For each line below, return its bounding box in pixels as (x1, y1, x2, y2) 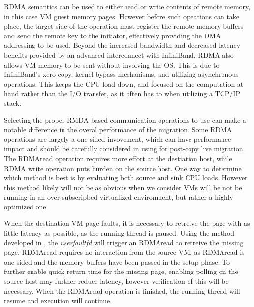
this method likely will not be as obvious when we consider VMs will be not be (4, 182, 242, 192)
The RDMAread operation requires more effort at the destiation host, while (4, 153, 232, 163)
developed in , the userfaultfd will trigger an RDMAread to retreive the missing (4, 237, 244, 247)
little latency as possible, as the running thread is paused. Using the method (4, 228, 235, 238)
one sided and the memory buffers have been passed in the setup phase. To (4, 256, 230, 267)
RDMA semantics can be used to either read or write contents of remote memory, (4, 1, 251, 11)
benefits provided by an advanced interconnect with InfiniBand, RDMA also (4, 49, 234, 60)
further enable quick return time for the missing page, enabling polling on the (4, 266, 238, 276)
